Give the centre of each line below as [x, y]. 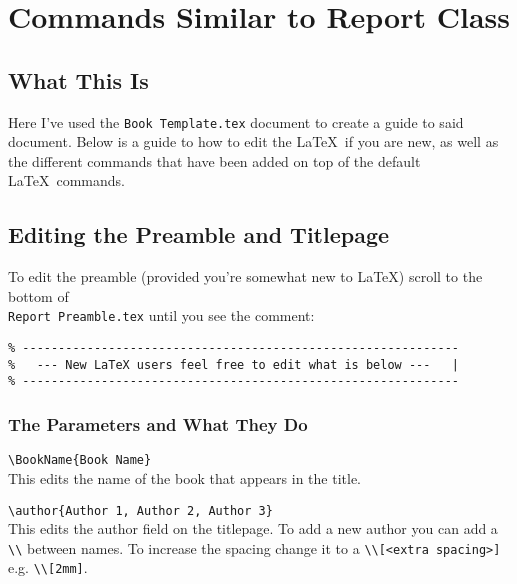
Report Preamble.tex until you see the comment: [161, 315]
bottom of [38, 295]
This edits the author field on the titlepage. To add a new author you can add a [253, 528]
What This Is [78, 79]
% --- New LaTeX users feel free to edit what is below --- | [234, 364]
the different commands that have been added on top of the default [214, 160]
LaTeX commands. [66, 180]
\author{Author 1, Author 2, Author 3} [140, 510]
